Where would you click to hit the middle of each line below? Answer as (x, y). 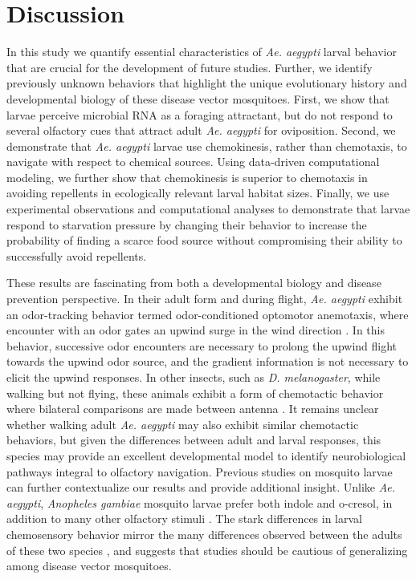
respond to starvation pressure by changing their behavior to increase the (187, 224)
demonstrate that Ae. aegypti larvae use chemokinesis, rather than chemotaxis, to (207, 146)
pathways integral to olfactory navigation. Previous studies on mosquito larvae (200, 471)
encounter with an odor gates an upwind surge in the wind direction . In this (196, 330)
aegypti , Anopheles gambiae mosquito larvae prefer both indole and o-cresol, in (200, 502)
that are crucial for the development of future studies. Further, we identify (190, 67)
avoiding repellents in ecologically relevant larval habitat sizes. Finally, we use (198, 193)
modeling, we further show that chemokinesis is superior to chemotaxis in (187, 177)
